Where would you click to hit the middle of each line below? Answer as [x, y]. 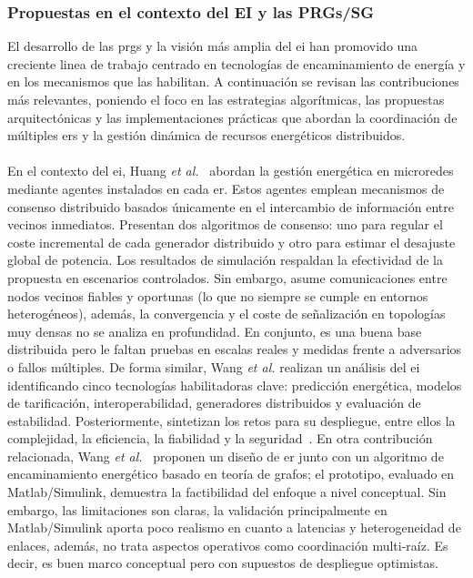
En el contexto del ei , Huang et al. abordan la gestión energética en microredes [231, 171]
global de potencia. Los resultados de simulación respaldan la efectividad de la [225, 260]
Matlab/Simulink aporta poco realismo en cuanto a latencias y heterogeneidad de [234, 527]
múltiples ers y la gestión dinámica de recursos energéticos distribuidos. [206, 135]
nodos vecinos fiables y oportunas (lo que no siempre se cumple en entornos [218, 295]
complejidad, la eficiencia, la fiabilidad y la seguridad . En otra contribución [220, 438]
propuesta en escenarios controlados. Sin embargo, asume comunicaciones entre [227, 277]
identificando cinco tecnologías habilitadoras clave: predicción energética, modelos [235, 385]
